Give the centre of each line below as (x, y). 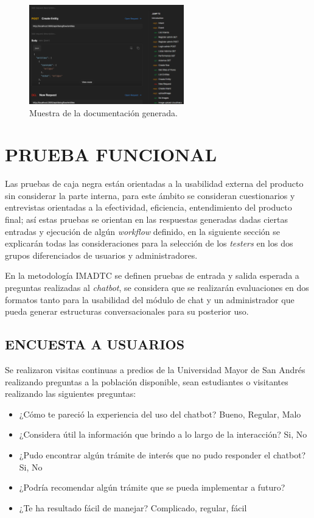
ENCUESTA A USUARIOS (95, 344)
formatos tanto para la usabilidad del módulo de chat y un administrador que (150, 299)
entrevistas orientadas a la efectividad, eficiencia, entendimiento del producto (148, 207)
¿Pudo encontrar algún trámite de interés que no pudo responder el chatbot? (162, 454)
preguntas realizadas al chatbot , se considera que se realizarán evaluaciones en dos (157, 288)
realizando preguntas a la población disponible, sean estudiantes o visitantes (147, 381)
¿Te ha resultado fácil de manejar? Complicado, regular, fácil (133, 507)
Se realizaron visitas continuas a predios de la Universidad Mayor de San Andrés (155, 370)
